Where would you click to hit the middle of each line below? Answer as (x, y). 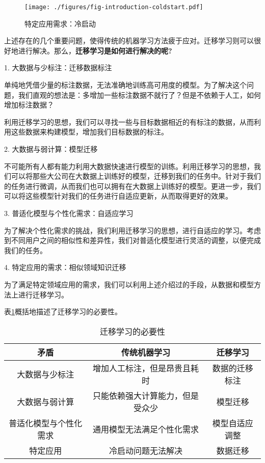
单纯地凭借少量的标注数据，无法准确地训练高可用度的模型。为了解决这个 (125, 85)
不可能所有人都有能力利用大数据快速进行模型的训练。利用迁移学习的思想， (129, 166)
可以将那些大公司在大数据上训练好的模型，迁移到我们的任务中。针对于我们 (136, 176)
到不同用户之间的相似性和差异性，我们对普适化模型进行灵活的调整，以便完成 (132, 240)
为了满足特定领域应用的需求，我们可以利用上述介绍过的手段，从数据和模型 (129, 284)
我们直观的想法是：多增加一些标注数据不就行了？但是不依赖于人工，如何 (139, 94)
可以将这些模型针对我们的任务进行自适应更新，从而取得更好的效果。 (118, 196)
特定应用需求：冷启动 (60, 23)
